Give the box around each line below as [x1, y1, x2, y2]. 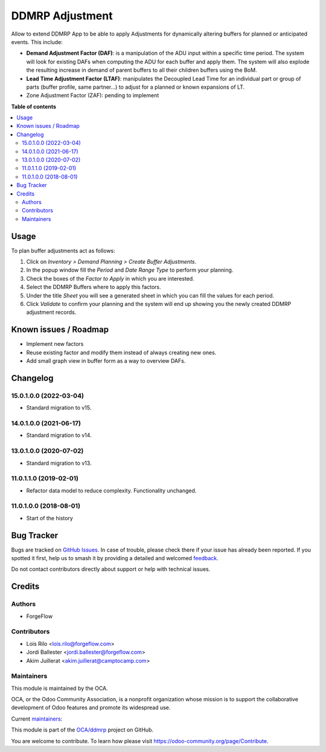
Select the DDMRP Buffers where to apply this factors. [26, 284, 161, 291]
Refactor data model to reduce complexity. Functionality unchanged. [26, 486, 197, 494]
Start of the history [26, 514, 74, 521]
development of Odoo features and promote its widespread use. [11, 704, 171, 712]
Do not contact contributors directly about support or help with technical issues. [11, 566, 211, 573]
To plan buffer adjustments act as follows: [11, 247, 116, 254]
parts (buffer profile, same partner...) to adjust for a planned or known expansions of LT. [26, 83, 245, 91]
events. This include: [11, 38, 63, 45]
